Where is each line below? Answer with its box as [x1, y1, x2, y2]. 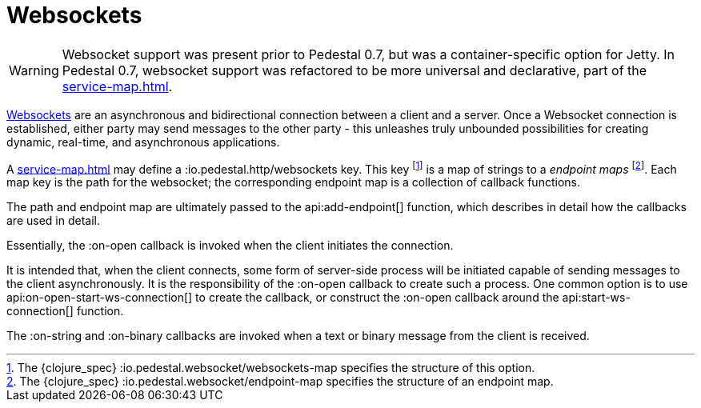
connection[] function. [6, 304, 124, 318]
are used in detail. [6, 214, 100, 228]
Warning [9, 62, 59, 78]
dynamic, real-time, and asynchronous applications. [6, 134, 280, 149]
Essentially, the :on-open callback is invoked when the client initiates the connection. [6, 238, 454, 253]
